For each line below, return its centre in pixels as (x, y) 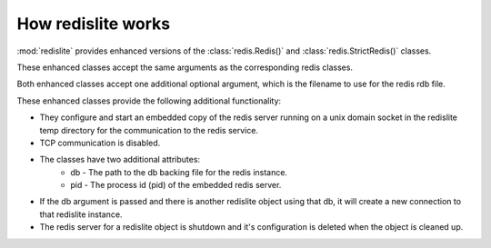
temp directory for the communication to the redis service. (149, 130)
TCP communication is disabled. (100, 143)
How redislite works (94, 24)
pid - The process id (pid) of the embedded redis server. (176, 185)
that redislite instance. (81, 214)
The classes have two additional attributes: (120, 160)
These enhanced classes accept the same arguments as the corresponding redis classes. (185, 67)
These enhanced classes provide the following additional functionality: (149, 101)
